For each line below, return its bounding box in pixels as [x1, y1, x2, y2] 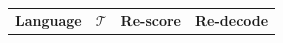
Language [15, 9, 82, 30]
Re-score [120, 9, 181, 30]
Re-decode [195, 9, 269, 30]
